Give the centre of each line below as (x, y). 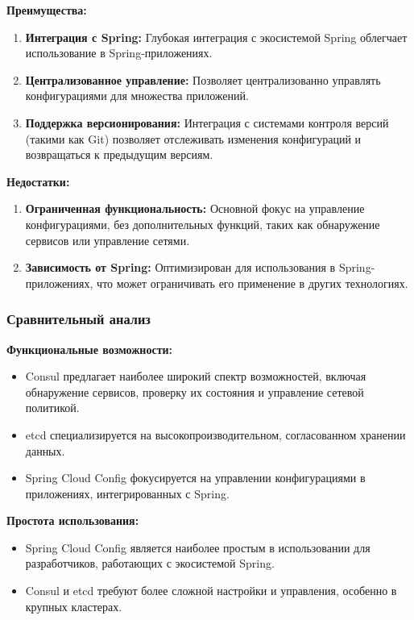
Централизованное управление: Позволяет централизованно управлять (203, 79)
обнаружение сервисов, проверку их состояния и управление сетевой (195, 391)
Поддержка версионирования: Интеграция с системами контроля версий (207, 122)
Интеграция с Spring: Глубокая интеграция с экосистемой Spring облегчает (216, 37)
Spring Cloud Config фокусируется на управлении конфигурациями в (195, 478)
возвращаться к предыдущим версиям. (119, 154)
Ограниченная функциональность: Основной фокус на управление (195, 208)
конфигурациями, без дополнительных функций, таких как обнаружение (203, 224)
